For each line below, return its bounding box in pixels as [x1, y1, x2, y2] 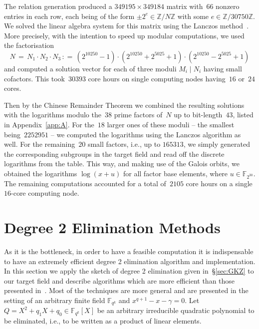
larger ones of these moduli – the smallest [107, 119, 235, 129]
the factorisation [4, 40, 54, 50]
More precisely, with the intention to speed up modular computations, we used [4, 30, 245, 40]
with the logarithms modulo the [4, 109, 101, 120]
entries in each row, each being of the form [4, 10, 135, 21]
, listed [233, 109, 254, 120]
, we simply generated [183, 139, 250, 149]
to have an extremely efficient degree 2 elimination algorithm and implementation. [4, 256, 256, 266]
